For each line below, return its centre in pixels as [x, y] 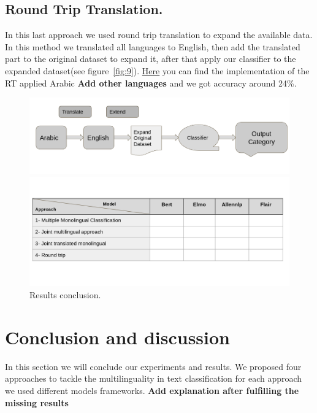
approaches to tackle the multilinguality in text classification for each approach [154, 378]
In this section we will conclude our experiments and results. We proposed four [153, 366]
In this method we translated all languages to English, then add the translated [153, 46]
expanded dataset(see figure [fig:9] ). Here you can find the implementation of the [157, 70]
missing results [37, 402]
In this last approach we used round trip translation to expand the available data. [159, 35]
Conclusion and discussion [117, 337]
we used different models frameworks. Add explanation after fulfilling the [152, 390]
